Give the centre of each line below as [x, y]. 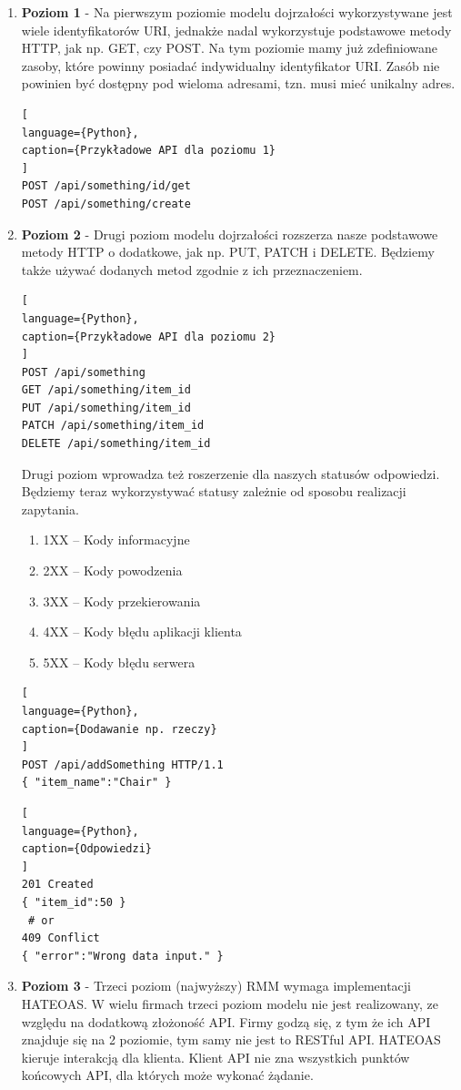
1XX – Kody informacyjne [116, 540]
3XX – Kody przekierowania [122, 601]
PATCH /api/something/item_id [113, 426]
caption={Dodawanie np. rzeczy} [119, 729]
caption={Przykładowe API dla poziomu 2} [148, 336]
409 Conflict [60, 938]
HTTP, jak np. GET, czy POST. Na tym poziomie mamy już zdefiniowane [230, 48]
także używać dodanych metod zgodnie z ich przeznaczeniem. [192, 269]
